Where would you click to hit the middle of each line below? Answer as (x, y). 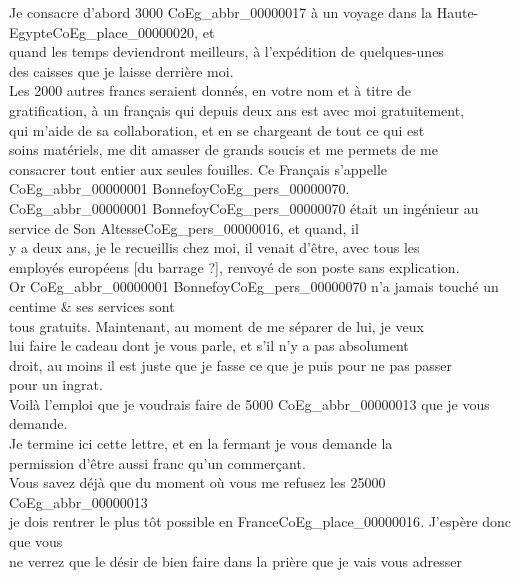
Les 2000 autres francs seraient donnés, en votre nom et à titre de (210, 90)
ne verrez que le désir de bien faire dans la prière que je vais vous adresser (235, 560)
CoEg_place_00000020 (123, 31)
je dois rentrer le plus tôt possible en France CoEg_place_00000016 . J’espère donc (260, 521)
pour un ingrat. (56, 384)
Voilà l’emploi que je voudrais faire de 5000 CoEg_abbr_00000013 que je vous (249, 403)
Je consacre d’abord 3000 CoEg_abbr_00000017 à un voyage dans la (221, 12)
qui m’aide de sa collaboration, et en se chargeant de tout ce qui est (217, 129)
